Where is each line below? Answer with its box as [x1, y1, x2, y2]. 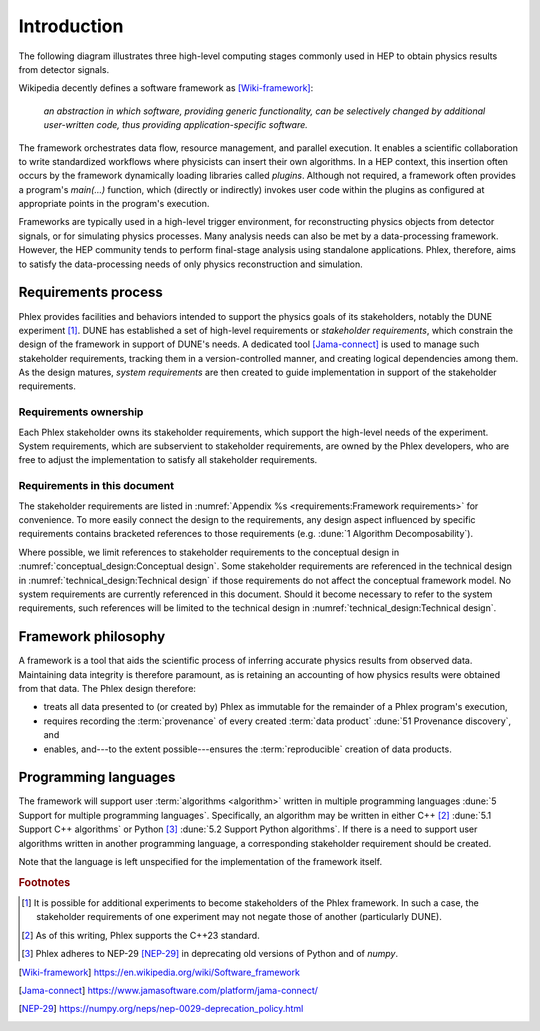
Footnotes [18, 875, 71, 889]
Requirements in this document [18, 479, 175, 493]
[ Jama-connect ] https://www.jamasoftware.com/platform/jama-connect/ [18, 985, 319, 996]
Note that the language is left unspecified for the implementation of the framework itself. [18, 856, 383, 867]
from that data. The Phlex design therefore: [18, 682, 197, 694]
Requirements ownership [18, 405, 144, 419]
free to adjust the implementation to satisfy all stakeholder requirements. [18, 454, 318, 466]
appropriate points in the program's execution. [18, 198, 210, 210]
